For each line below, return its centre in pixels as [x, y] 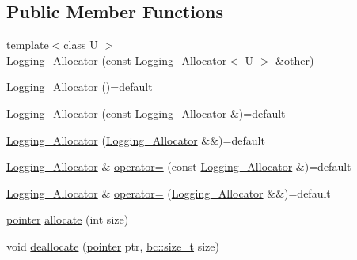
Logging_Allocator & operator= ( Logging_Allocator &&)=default [169, 192]
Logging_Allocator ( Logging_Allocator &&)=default [136, 139]
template [28, 45]
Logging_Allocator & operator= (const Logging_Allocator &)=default [179, 166]
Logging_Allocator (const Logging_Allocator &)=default [146, 113]
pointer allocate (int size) [68, 219]
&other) [295, 60]
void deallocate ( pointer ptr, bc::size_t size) [113, 245]
